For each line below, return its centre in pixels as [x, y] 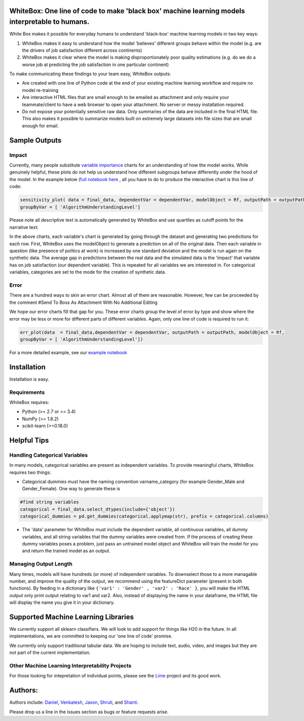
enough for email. [41, 126]
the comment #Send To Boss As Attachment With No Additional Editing [84, 302]
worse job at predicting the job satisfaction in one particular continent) [96, 64]
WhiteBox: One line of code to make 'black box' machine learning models [127, 11]
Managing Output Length [41, 564]
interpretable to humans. [49, 22]
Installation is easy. [29, 379]
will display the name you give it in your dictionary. [62, 603]
